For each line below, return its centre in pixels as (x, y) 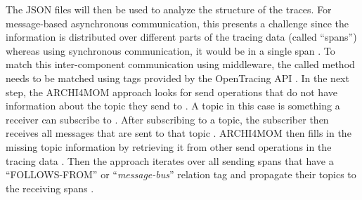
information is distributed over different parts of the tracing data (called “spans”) (181, 37)
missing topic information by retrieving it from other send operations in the (169, 146)
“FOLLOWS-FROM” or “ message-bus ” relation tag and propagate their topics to (181, 174)
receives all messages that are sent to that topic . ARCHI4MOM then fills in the (179, 133)
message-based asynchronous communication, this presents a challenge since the (177, 23)
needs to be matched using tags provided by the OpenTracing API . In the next (177, 78)
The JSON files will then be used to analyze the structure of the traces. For (169, 9)
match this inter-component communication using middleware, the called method (180, 64)
